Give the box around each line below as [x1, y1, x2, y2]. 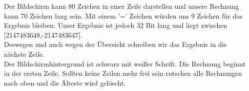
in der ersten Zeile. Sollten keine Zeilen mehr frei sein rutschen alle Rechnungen [4, 68, 242, 78]
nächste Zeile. [4, 48, 44, 59]
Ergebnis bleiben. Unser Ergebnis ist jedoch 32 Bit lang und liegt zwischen [4, 20, 228, 30]
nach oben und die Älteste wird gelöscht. [4, 77, 126, 88]
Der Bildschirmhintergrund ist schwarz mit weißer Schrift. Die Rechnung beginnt [4, 58, 246, 68]
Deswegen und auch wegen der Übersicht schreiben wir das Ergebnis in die [4, 39, 227, 49]
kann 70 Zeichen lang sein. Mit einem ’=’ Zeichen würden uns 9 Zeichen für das [4, 10, 243, 21]
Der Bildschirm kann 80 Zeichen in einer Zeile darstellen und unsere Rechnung [4, 1, 239, 11]
